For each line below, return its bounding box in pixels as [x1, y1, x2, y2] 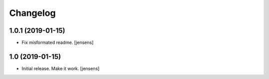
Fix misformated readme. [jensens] [21, 40, 94, 46]
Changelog [9, 7, 56, 18]
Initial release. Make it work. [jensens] [21, 65, 100, 72]
